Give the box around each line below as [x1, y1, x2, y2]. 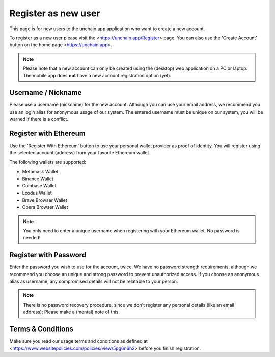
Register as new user [9, 8, 100, 19]
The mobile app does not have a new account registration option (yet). [23, 72, 172, 78]
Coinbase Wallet [22, 183, 57, 189]
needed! [23, 235, 41, 241]
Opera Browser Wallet [22, 204, 68, 210]
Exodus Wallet [22, 190, 52, 196]
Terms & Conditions [9, 325, 74, 334]
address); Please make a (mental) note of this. [23, 309, 120, 315]
